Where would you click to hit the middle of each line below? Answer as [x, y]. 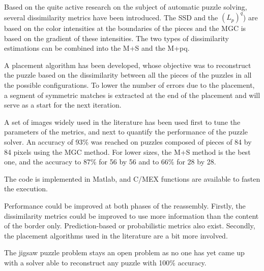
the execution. [26, 189]
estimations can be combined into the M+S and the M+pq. [97, 48]
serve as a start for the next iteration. [63, 105]
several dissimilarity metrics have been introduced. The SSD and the [111, 17]
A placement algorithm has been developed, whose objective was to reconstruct [128, 65]
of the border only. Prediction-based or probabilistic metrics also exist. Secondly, [130, 226]
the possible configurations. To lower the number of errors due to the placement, [129, 85]
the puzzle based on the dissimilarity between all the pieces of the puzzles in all [128, 75]
